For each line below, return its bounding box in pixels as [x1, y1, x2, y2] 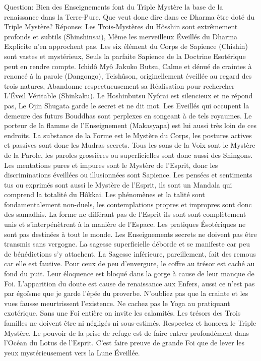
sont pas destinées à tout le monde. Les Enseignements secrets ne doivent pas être [4, 228, 257, 239]
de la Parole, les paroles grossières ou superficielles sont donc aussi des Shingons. [4, 149, 253, 160]
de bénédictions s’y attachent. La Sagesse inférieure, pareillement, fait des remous [4, 248, 256, 259]
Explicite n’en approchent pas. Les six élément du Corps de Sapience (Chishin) [4, 41, 248, 51]
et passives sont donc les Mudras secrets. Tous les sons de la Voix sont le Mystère [4, 140, 255, 150]
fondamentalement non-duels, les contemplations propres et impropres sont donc [4, 199, 252, 209]
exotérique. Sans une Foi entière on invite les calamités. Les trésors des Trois [4, 308, 241, 318]
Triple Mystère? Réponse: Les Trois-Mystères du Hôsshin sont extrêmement [4, 21, 238, 32]
